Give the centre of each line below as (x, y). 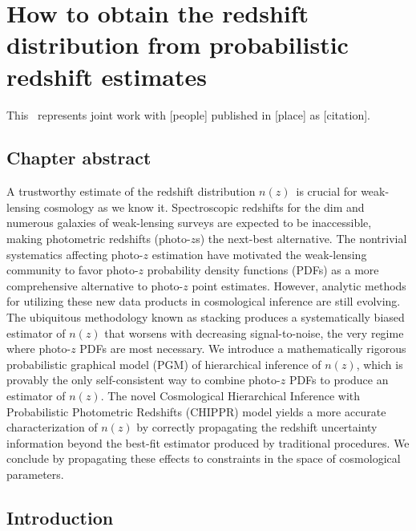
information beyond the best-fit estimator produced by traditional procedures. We (208, 442)
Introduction (60, 517)
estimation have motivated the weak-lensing (259, 254)
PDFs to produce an (339, 380)
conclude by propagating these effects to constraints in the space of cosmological (204, 458)
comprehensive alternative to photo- (95, 285)
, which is (380, 364)
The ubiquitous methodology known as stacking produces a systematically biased (206, 317)
